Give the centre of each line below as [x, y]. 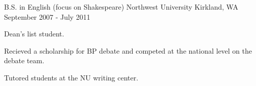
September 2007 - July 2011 [47, 16]
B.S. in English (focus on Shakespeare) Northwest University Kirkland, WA [121, 7]
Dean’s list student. [34, 34]
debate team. [24, 60]
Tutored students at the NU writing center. [71, 77]
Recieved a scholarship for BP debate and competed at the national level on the [128, 50]
